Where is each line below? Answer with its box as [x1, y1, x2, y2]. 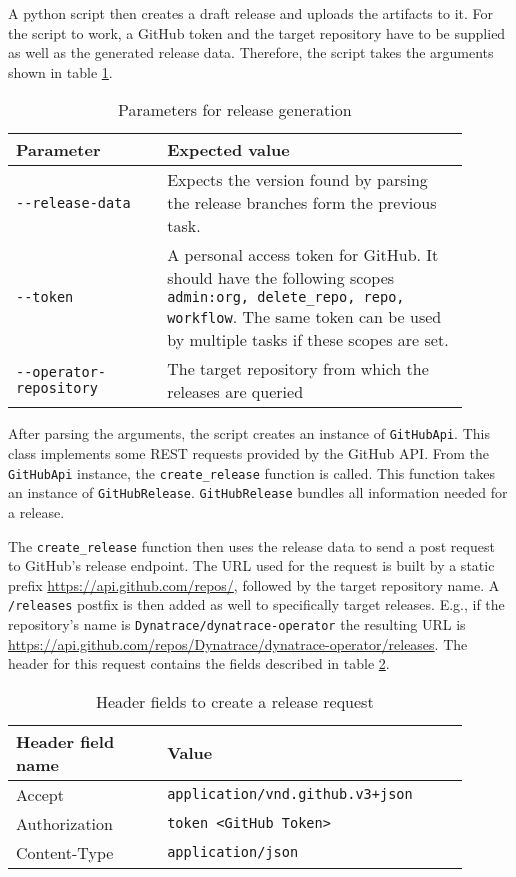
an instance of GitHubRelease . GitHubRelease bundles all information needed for [8, 482, 508, 503]
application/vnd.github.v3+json [167, 786, 413, 803]
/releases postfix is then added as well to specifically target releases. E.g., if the [8, 594, 505, 615]
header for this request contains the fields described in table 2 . [8, 653, 390, 674]
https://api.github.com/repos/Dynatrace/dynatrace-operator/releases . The [8, 633, 468, 654]
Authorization [16, 811, 113, 835]
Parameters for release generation [118, 98, 352, 122]
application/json [167, 844, 299, 861]
